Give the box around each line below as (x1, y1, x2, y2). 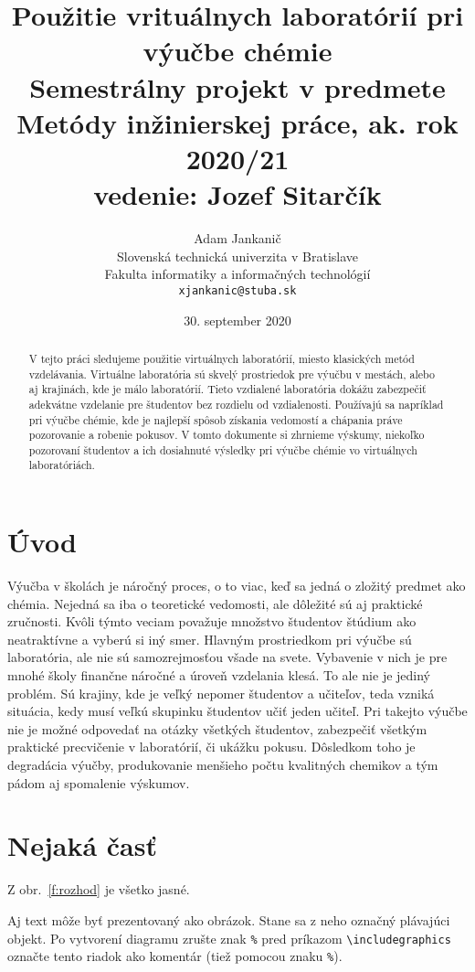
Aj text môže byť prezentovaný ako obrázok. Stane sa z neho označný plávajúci (7, 910, 450, 929)
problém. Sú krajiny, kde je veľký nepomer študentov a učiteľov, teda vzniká (7, 683, 435, 702)
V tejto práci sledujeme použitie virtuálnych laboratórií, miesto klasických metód (28, 350, 415, 366)
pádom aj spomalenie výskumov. (7, 773, 190, 792)
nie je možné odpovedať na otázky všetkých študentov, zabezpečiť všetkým (7, 719, 427, 738)
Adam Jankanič (194, 229, 281, 248)
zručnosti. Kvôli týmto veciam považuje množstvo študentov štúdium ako (7, 612, 417, 631)
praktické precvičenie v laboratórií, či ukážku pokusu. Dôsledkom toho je (7, 737, 416, 756)
